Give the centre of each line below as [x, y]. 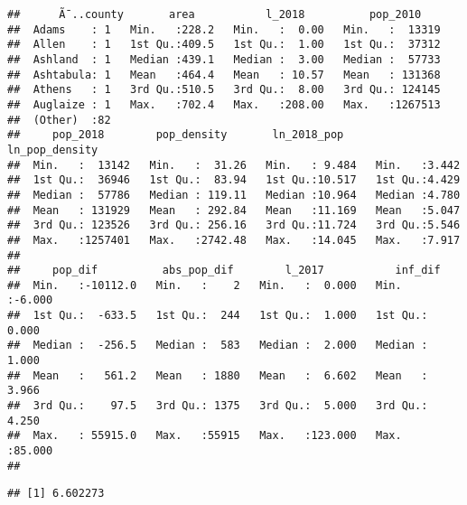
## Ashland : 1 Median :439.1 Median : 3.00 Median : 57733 [224, 59]
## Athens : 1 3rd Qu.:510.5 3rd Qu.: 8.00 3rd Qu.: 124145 [224, 90]
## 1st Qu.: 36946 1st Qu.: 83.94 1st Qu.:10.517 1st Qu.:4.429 [234, 180]
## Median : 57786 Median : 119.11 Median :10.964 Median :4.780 [234, 195]
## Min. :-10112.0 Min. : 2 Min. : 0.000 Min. [205, 285]
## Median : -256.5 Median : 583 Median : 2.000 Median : [218, 346]
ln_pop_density [53, 150]
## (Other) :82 [59, 120]
